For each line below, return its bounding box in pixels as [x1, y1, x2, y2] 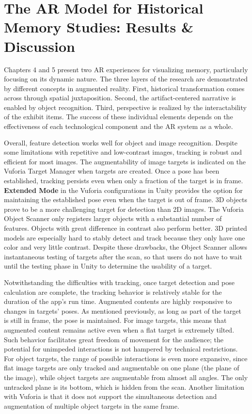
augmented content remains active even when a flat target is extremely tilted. [4, 324, 235, 334]
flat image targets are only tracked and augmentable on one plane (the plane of [4, 363, 239, 373]
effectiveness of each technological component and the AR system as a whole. [4, 121, 233, 131]
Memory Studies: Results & [4, 17, 193, 37]
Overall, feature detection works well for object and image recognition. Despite [4, 137, 237, 147]
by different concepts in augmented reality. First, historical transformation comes [4, 83, 245, 93]
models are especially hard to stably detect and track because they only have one [4, 232, 245, 242]
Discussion [4, 36, 75, 56]
